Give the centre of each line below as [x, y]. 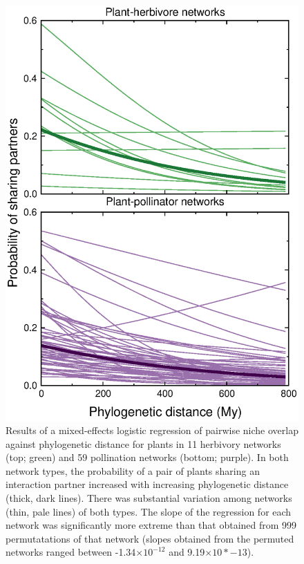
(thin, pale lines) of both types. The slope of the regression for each [149, 511]
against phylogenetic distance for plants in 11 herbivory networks [143, 443]
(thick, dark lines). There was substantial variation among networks [149, 498]
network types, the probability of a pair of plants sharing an [133, 470]
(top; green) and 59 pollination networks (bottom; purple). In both [147, 457]
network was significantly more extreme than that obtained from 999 [151, 525]
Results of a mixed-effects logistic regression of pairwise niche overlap [152, 430]
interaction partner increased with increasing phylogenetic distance [147, 484]
